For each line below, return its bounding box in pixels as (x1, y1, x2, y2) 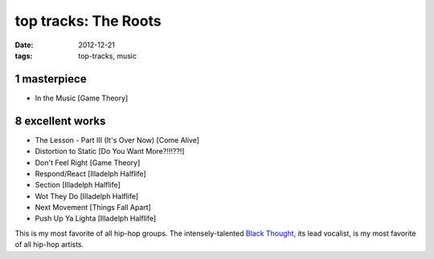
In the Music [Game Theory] (35, 93, 129, 103)
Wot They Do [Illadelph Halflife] (35, 191, 139, 200)
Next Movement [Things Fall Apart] (35, 203, 152, 212)
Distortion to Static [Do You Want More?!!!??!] (35, 147, 185, 156)
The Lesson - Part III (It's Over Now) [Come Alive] (35, 135, 200, 144)
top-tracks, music (78, 51, 137, 60)
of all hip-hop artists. (14, 240, 84, 249)
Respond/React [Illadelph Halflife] (35, 168, 146, 178)
